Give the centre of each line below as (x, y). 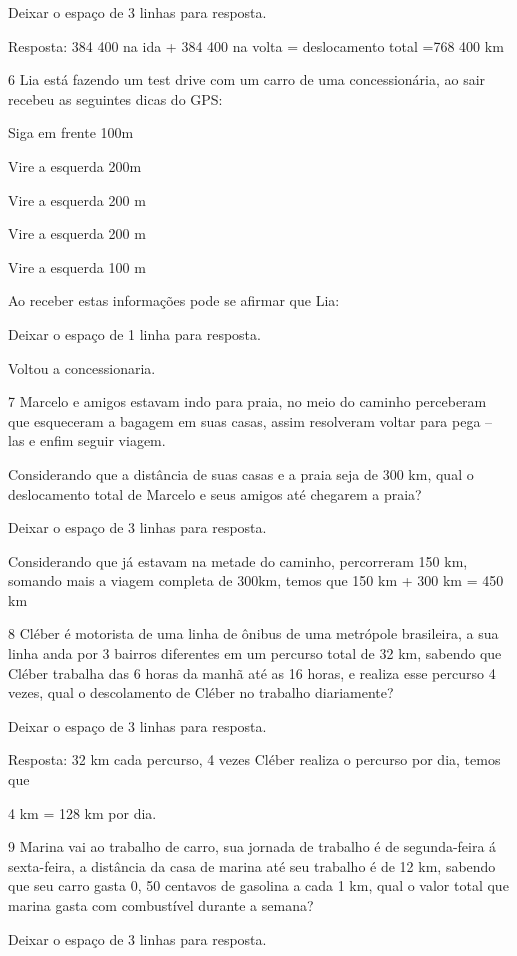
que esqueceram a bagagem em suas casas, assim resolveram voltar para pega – (250, 420)
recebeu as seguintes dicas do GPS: (115, 98)
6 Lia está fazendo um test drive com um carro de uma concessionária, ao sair (247, 79)
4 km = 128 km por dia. (82, 812)
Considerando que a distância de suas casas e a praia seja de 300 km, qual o (241, 473)
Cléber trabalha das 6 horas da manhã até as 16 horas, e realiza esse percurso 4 (252, 672)
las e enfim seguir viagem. (87, 440)
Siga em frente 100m (71, 132)
